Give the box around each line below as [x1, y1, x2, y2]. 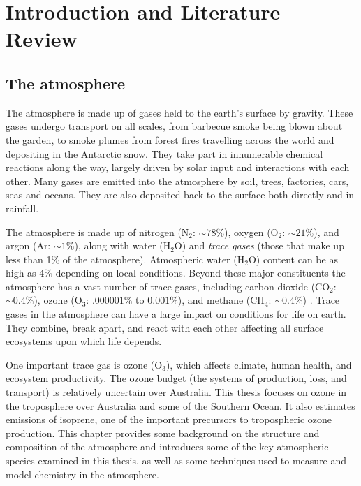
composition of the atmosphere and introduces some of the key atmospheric [6, 439, 329, 454]
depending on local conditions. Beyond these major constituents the [55, 265, 346, 280]
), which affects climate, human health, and [165, 357, 352, 371]
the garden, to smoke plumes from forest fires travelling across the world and [6, 132, 334, 147]
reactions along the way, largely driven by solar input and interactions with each [6, 160, 350, 175]
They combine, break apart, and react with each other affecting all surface [6, 320, 324, 334]
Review [6, 24, 78, 53]
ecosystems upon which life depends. [6, 334, 162, 348]
